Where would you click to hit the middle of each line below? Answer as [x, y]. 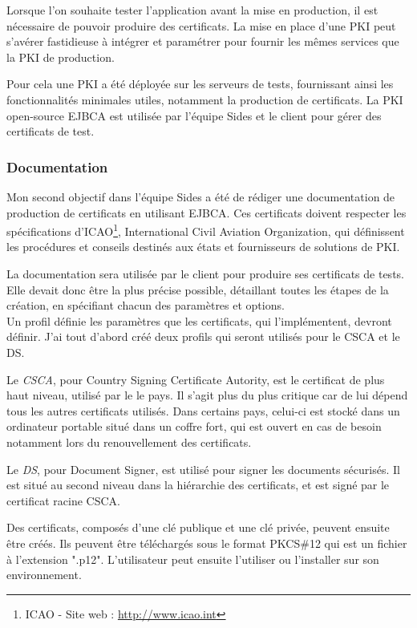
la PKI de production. [61, 57]
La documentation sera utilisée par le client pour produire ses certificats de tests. [205, 273]
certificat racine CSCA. [64, 500]
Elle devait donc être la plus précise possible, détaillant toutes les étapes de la [198, 289]
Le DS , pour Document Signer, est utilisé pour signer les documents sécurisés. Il [203, 469]
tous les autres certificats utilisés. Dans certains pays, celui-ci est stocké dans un [203, 410]
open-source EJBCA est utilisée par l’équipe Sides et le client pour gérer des [194, 115]
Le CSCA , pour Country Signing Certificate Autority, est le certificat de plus [196, 379]
